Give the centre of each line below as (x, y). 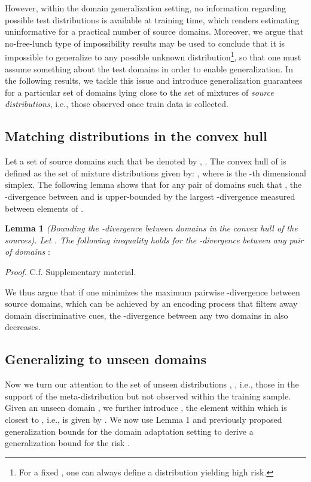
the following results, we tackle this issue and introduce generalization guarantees (154, 80)
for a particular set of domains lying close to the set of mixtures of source (139, 92)
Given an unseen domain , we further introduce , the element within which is (146, 408)
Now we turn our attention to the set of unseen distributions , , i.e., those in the (152, 384)
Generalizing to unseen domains (106, 359)
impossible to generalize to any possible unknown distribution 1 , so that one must (153, 56)
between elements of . (44, 208)
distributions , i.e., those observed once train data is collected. (117, 104)
